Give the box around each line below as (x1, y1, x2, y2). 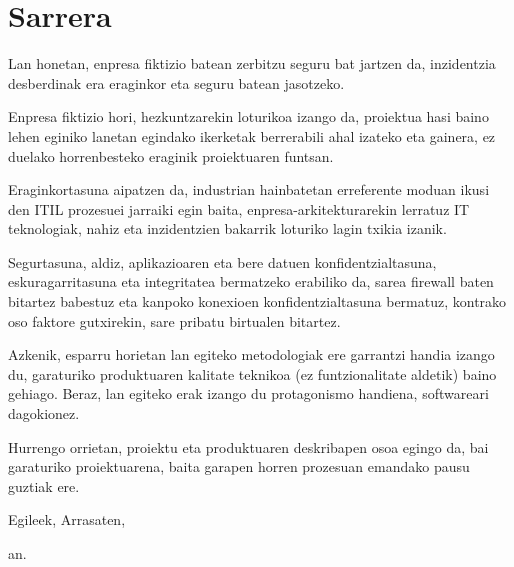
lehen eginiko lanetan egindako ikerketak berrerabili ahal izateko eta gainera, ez (8, 125, 496, 146)
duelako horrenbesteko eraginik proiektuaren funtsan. (8, 145, 334, 166)
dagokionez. (8, 403, 80, 424)
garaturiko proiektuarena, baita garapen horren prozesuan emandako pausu (8, 456, 470, 477)
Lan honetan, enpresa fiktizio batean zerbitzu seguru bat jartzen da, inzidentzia (8, 53, 496, 74)
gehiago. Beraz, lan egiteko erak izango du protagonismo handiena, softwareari (8, 383, 489, 404)
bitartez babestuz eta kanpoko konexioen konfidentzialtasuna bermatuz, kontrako (8, 291, 507, 312)
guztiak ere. (8, 475, 80, 496)
